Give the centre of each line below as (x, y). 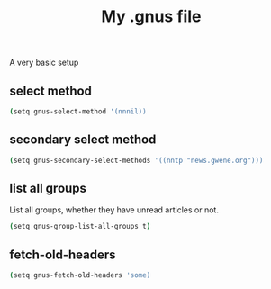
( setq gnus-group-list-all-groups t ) (80, 227)
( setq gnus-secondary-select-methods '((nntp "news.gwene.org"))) (136, 160)
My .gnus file (151, 17)
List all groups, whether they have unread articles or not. (114, 210)
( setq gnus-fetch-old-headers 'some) (80, 275)
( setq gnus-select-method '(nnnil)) (78, 112)
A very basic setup (44, 63)
